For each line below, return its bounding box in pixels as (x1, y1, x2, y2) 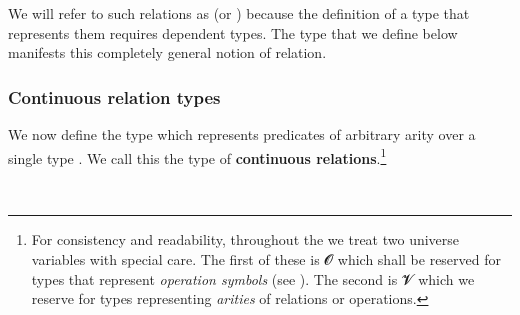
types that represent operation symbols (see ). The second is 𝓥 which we (31, 268, 475, 289)
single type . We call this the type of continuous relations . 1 (8, 144, 387, 168)
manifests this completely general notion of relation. (8, 42, 327, 63)
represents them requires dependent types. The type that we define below (8, 22, 458, 43)
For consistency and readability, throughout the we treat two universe (31, 229, 460, 250)
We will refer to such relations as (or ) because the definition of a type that (8, 3, 470, 23)
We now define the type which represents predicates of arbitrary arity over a (8, 124, 476, 144)
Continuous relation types (8, 84, 221, 109)
